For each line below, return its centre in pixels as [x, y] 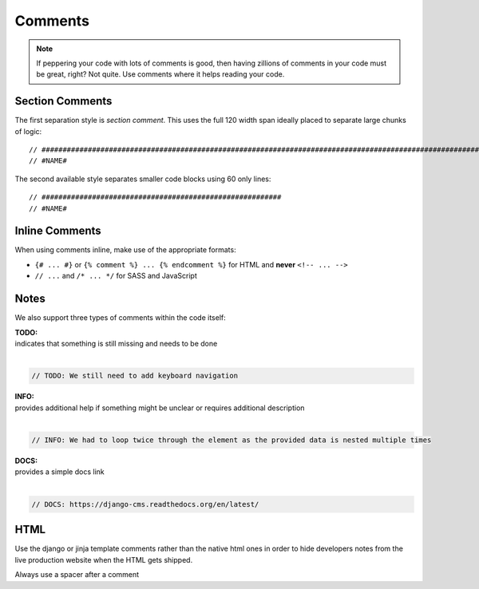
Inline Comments [58, 231]
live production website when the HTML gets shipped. [104, 559]
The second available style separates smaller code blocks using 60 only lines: [143, 179]
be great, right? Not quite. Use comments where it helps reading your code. [160, 74]
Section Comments [63, 101]
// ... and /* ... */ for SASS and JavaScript [116, 276]
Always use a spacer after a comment [77, 575]
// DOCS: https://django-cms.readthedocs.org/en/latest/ [145, 504]
